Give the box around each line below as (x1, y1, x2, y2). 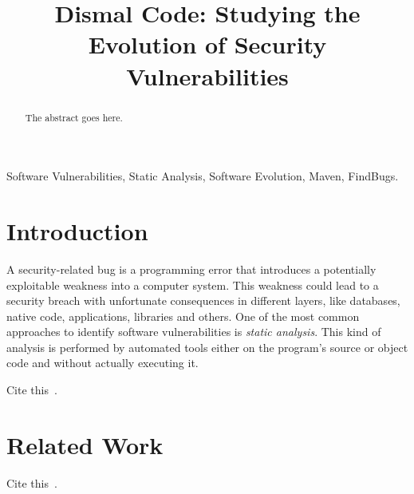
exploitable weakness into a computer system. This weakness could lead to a (6, 276, 379, 293)
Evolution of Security (88, 28, 327, 61)
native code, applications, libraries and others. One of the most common (6, 307, 360, 324)
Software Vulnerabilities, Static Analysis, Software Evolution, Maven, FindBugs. (6, 168, 399, 184)
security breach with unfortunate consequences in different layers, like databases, (6, 292, 400, 309)
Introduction (6, 214, 148, 247)
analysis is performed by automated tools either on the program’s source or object (6, 338, 408, 355)
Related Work (6, 428, 164, 460)
